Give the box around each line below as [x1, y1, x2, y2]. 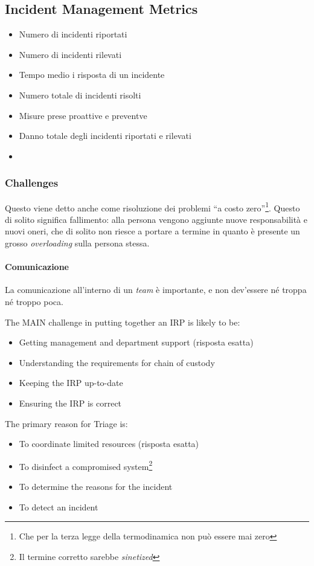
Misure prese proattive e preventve [19, 109, 147, 121]
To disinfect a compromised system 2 [19, 458, 153, 472]
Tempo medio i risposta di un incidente [19, 68, 165, 81]
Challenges [5, 175, 59, 190]
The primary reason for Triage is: [5, 417, 128, 429]
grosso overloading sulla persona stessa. [5, 237, 150, 249]
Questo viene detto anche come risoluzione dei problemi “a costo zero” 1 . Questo [5, 199, 300, 214]
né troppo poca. [5, 295, 63, 307]
